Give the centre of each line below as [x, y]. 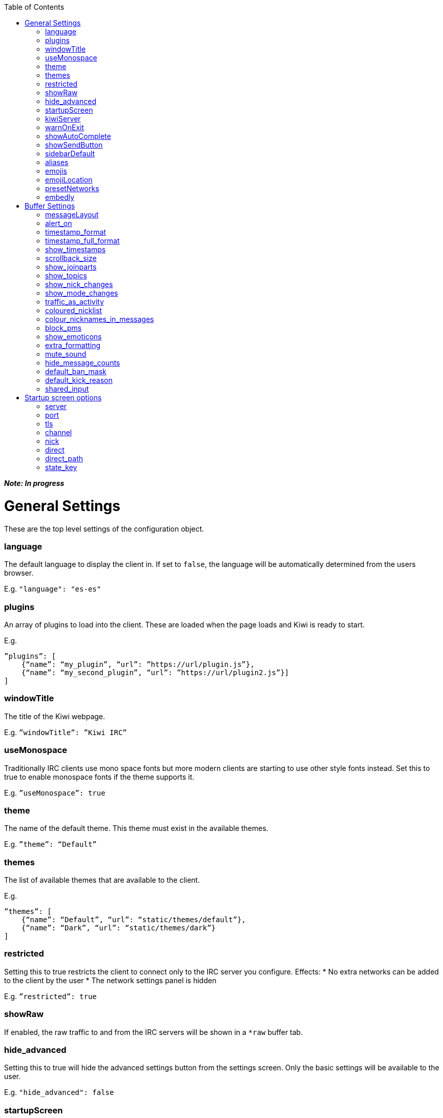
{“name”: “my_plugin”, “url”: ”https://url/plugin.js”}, [138, 664]
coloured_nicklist [74, 310]
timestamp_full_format [82, 241]
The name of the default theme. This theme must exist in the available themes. [136, 828]
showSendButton [74, 145]
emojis [56, 171]
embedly [60, 197]
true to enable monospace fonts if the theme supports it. [99, 777]
